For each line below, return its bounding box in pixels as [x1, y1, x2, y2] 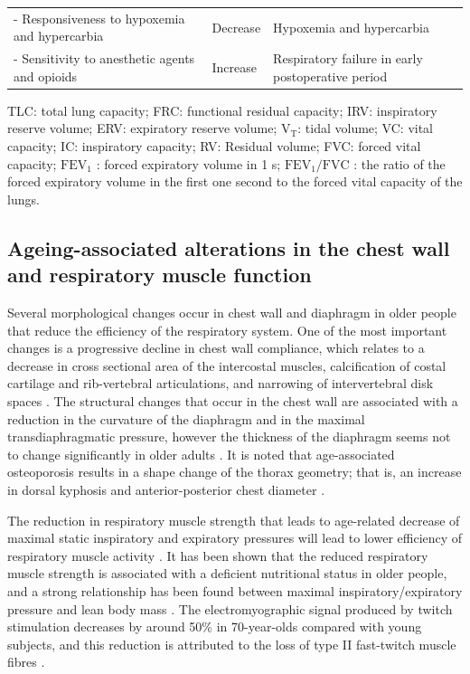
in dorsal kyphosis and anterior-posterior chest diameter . [7, 479, 325, 498]
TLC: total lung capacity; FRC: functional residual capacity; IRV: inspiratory [7, 100, 437, 119]
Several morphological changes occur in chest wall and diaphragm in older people [7, 303, 456, 322]
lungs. [7, 189, 40, 208]
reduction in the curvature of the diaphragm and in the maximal [7, 409, 365, 428]
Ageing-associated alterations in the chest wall [7, 233, 450, 261]
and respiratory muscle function [7, 261, 312, 289]
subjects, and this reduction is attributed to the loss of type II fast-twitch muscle [7, 634, 456, 653]
